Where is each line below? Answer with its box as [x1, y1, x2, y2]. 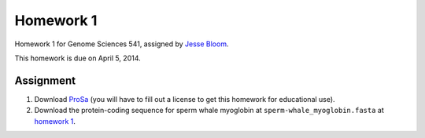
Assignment [14, 74, 76, 87]
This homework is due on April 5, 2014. [14, 53, 141, 63]
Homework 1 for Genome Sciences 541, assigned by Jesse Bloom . [14, 39, 229, 49]
